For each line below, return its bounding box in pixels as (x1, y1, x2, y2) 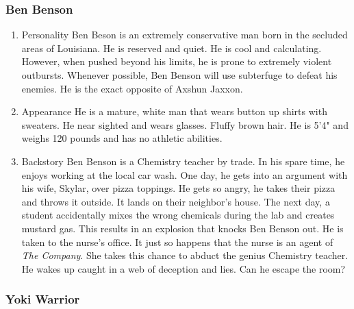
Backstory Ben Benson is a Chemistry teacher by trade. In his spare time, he (21, 153, 345, 168)
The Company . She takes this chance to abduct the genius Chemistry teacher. (21, 248, 349, 262)
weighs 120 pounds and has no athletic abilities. (21, 131, 223, 145)
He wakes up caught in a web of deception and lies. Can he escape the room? (21, 261, 346, 275)
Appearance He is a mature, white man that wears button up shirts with (21, 104, 327, 119)
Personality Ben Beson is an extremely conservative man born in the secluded (21, 27, 348, 42)
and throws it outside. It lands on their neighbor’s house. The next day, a (21, 194, 330, 208)
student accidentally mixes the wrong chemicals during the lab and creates (21, 208, 335, 222)
